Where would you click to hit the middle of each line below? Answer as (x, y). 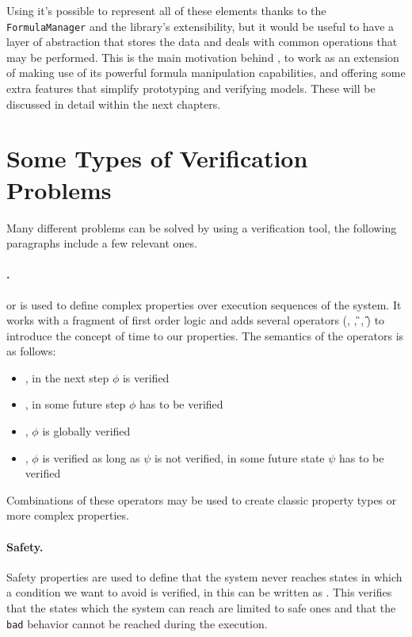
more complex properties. (68, 515)
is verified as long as (91, 457)
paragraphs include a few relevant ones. (102, 243)
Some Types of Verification (157, 158)
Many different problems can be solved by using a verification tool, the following (202, 227)
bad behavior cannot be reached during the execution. (137, 623)
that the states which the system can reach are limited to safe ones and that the (201, 608)
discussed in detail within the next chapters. (114, 104)
